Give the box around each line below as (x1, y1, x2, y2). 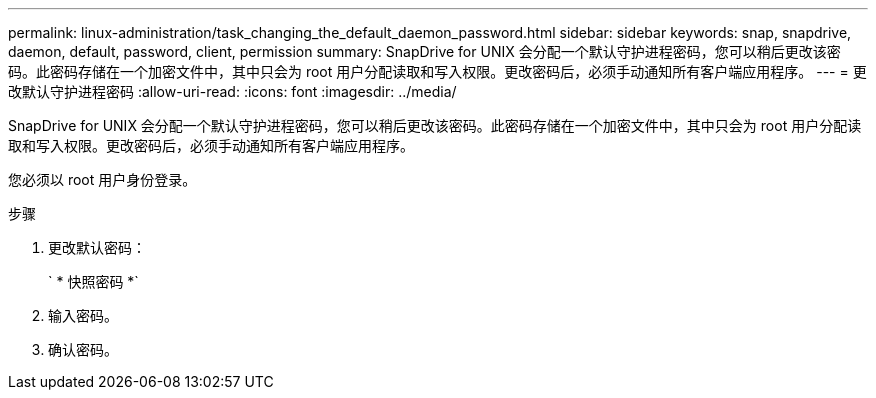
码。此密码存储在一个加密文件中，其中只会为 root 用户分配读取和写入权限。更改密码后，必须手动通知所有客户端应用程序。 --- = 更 (8, 63, 867, 80)
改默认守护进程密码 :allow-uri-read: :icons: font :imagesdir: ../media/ (8, 83, 457, 100)
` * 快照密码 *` (48, 273, 139, 290)
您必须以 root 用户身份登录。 (8, 171, 197, 188)
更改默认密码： (48, 239, 146, 256)
